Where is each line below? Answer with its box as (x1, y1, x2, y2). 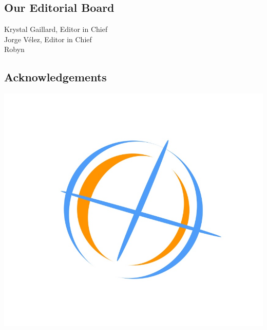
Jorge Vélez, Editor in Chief (4, 33, 92, 44)
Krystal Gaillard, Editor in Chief (4, 24, 108, 34)
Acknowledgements (4, 69, 107, 85)
